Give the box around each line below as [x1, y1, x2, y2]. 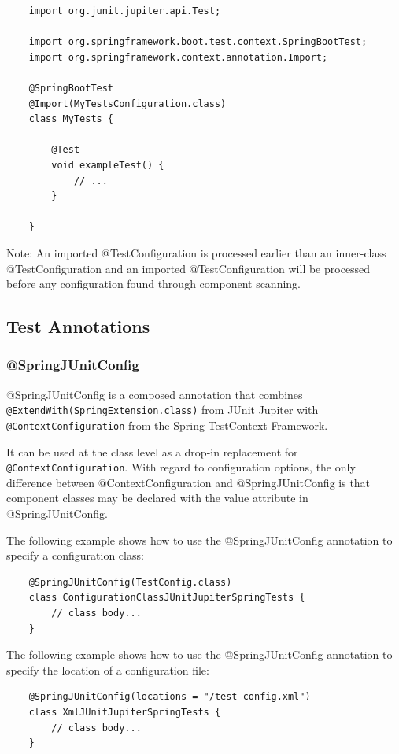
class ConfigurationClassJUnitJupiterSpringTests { [28, 592, 305, 604]
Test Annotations [6, 314, 150, 338]
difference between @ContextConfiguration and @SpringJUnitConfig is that [6, 474, 371, 490]
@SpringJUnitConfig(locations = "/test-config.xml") [28, 691, 311, 703]
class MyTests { [28, 113, 114, 125]
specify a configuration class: [6, 547, 144, 564]
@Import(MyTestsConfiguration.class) [28, 98, 227, 109]
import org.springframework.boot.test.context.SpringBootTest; [28, 36, 368, 48]
